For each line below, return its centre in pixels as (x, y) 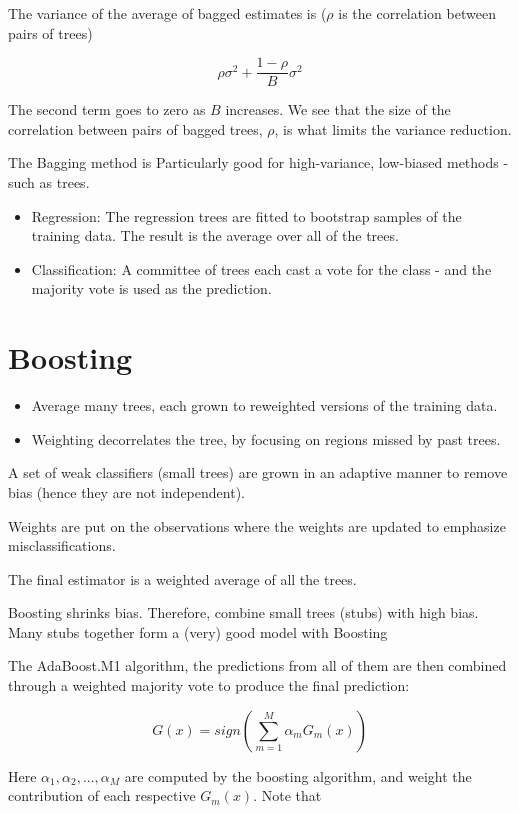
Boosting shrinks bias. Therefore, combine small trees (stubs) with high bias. (243, 612)
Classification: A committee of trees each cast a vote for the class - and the (261, 268)
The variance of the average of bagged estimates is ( (167, 13)
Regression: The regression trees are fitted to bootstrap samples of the (246, 215)
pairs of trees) (50, 32)
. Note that (287, 795)
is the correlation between (417, 13)
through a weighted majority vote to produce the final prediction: (209, 685)
